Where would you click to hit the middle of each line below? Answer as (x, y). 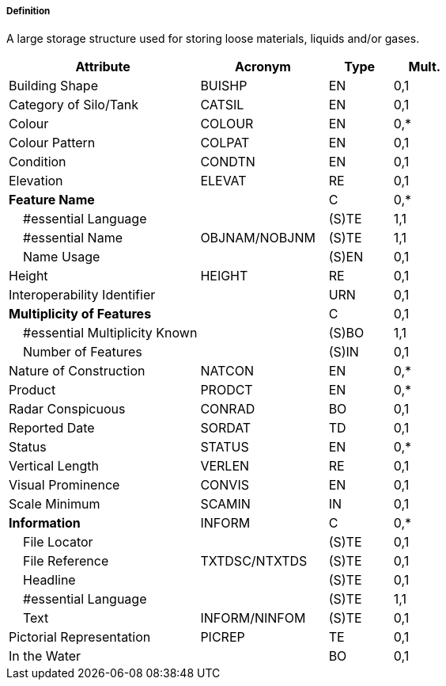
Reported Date (52, 428)
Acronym (263, 67)
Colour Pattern (52, 143)
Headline (49, 580)
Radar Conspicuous (67, 409)
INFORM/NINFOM (253, 618)
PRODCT (227, 390)
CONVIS (225, 485)
